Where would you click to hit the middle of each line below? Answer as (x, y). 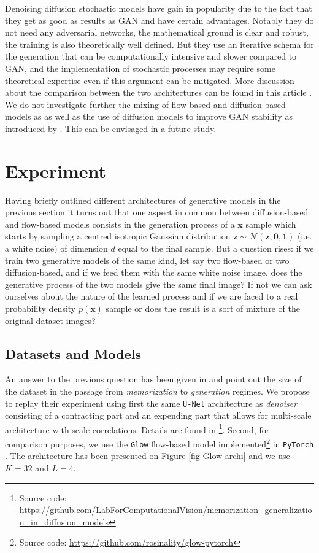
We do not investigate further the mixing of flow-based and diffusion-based (145, 104)
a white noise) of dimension (56, 248)
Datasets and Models (73, 353)
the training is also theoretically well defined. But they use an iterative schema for (159, 44)
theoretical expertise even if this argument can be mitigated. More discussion (150, 80)
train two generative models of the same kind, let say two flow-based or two (147, 260)
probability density (40, 308)
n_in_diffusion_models (64, 521)
